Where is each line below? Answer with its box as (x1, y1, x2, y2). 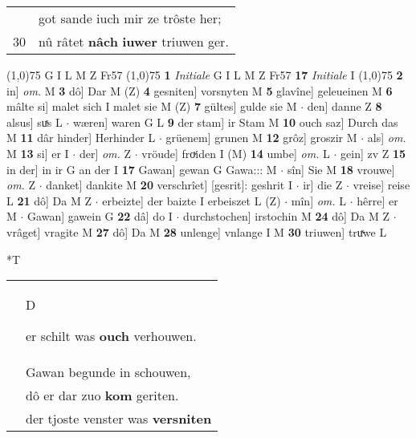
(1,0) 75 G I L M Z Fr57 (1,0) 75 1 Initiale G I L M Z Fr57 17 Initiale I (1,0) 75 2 (6, 67, 403, 83)
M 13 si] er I (6, 144, 69, 161)
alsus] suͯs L (6, 113, 63, 130)
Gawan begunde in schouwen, (26, 363, 191, 382)
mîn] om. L (291, 192, 347, 209)
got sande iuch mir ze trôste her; (39, 9, 222, 27)
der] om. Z (79, 144, 132, 161)
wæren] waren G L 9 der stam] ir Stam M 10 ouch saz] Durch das (72, 113, 398, 130)
